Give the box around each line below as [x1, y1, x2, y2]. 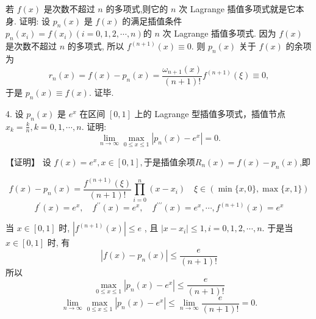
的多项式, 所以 [67, 40, 124, 52]
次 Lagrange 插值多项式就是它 [179, 2, 296, 15]
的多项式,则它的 [106, 2, 168, 15]
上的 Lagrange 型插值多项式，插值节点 [134, 107, 286, 120]
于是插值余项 [143, 155, 195, 168]
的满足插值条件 [122, 14, 182, 27]
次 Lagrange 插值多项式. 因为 [162, 27, 276, 40]
